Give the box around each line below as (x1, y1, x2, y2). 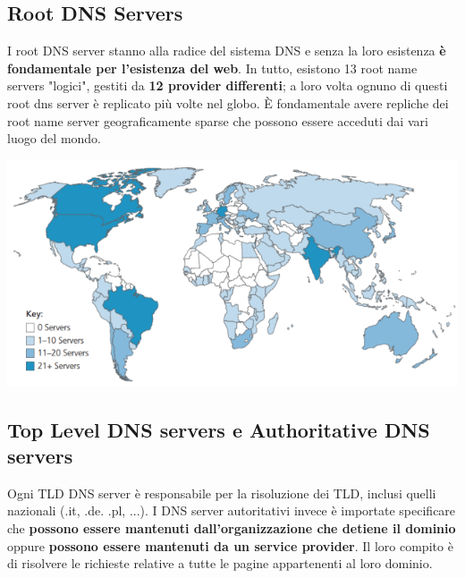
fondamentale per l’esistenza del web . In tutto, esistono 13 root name (7, 58, 418, 77)
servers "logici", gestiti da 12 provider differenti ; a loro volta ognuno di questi (7, 76, 448, 95)
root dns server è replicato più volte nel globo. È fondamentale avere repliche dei (7, 93, 449, 112)
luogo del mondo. (7, 129, 102, 148)
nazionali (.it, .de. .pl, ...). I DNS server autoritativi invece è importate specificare (7, 501, 456, 520)
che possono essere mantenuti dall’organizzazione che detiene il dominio (7, 518, 456, 537)
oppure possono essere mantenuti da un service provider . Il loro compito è (7, 536, 453, 555)
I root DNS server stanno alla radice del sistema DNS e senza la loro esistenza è (7, 41, 446, 60)
